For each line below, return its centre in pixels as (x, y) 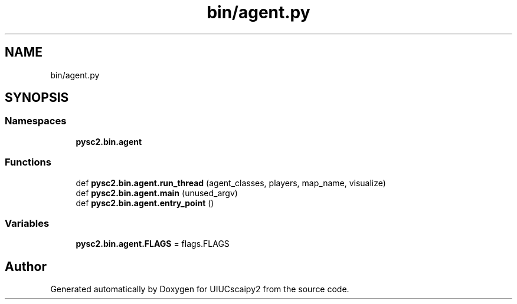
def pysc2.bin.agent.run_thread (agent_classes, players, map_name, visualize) (231, 183)
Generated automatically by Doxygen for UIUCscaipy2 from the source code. (200, 289)
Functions (28, 162)
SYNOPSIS (37, 98)
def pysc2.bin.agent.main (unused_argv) (157, 193)
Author (26, 266)
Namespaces (36, 121)
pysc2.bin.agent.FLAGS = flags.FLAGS (153, 244)
